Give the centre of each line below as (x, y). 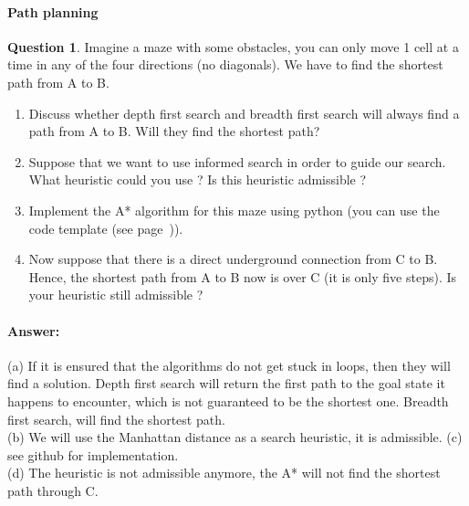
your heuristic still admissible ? (116, 295)
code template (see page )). (106, 228)
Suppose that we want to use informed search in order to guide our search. (237, 161)
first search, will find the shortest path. (116, 419)
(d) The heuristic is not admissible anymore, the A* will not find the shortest (224, 473)
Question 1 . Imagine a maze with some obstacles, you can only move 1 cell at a (233, 46)
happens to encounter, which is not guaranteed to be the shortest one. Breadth (228, 401)
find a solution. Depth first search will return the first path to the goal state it (226, 383)
